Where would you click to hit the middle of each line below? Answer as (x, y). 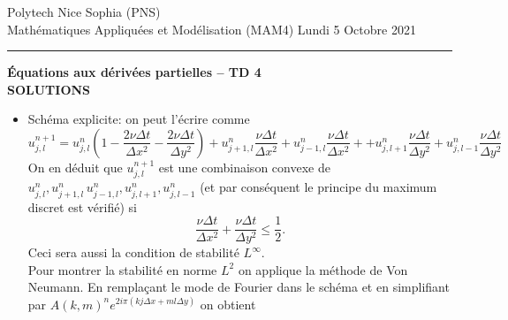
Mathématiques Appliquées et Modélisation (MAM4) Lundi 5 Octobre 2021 (212, 29)
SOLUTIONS (49, 89)
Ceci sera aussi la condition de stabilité (133, 252)
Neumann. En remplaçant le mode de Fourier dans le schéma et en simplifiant (239, 287)
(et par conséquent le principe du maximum (318, 187)
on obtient (228, 304)
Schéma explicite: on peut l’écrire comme (139, 119)
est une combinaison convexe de (244, 167)
